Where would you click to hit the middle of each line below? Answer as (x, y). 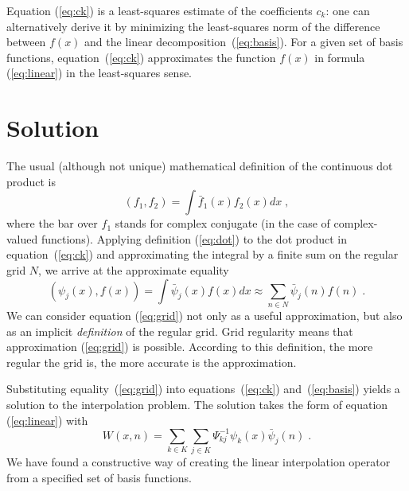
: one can (348, 10)
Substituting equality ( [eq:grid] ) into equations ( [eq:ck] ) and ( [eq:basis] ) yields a (203, 389)
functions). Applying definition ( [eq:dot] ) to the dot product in (194, 238)
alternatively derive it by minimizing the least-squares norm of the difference (193, 26)
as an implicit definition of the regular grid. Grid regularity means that (180, 331)
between (26, 42)
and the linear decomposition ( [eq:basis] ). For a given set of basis (244, 42)
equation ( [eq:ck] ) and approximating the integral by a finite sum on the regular (203, 254)
